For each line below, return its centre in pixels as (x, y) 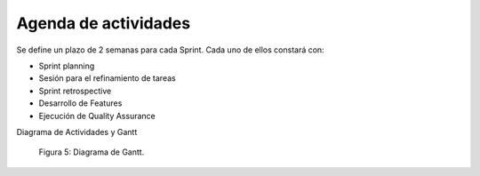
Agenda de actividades (104, 23)
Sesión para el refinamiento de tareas (108, 78)
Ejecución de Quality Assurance (97, 116)
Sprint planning (67, 66)
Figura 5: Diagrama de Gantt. (92, 152)
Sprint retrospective (75, 91)
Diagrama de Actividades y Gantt (77, 132)
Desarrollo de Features (80, 103)
